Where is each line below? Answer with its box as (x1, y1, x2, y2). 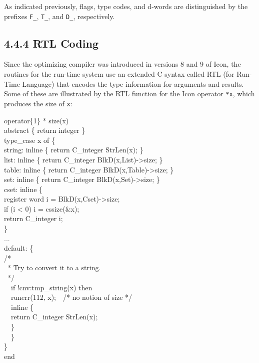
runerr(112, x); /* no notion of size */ (10, 292, 132, 302)
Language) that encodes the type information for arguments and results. (22, 78, 244, 89)
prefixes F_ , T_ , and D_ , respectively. (4, 11, 115, 21)
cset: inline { (4, 184, 43, 194)
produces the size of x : (4, 98, 72, 108)
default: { (4, 243, 33, 253)
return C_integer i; (4, 213, 63, 224)
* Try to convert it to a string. (7, 262, 101, 273)
